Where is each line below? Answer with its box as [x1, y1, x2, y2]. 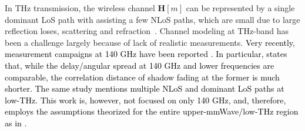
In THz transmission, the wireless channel [5, 2, 155, 14]
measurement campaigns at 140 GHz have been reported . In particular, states [5, 48, 287, 60]
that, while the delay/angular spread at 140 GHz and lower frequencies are [5, 59, 274, 71]
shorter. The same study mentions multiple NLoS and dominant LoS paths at [5, 82, 284, 95]
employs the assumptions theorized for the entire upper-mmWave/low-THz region [5, 105, 299, 117]
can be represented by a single [186, 2, 295, 14]
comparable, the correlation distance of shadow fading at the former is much [5, 70, 280, 83]
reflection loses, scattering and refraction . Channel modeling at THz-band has [5, 25, 289, 37]
